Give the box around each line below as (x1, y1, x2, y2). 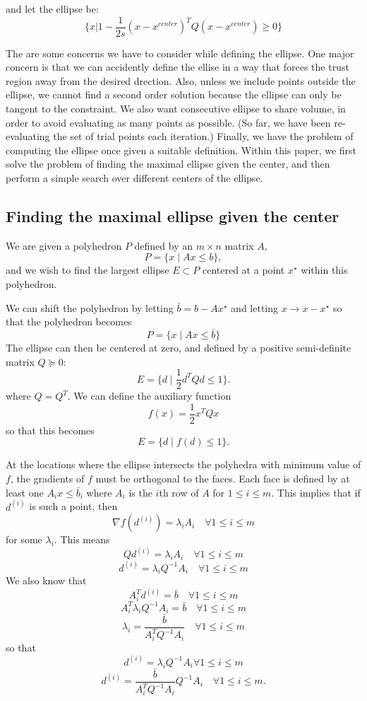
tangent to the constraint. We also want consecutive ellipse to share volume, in (6, 101, 346, 116)
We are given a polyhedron (6, 238, 122, 253)
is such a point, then (29, 499, 118, 514)
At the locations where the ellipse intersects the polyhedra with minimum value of (6, 457, 361, 472)
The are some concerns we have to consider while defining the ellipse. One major (6, 45, 354, 60)
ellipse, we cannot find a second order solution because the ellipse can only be (6, 87, 342, 102)
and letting (231, 300, 279, 315)
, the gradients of (10, 471, 85, 486)
